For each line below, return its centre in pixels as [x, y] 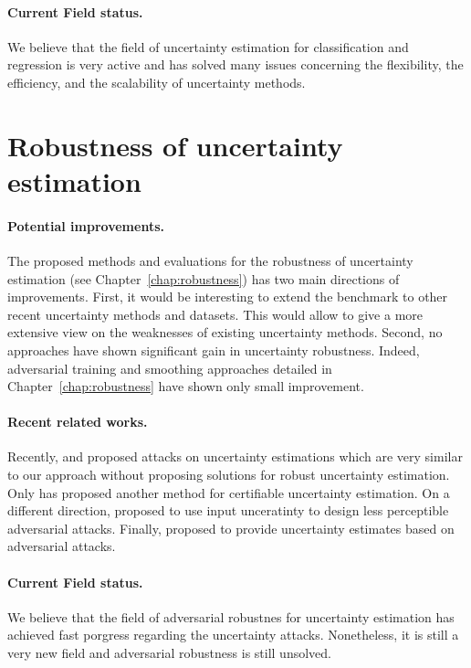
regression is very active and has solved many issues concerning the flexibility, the [235, 64]
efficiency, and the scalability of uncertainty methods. [157, 82]
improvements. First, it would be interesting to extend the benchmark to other [228, 297]
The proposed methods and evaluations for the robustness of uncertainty [210, 260]
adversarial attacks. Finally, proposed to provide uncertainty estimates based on [231, 528]
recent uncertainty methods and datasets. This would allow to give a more [215, 314]
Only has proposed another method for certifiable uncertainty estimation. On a [229, 492]
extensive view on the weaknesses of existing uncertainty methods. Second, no [225, 332]
